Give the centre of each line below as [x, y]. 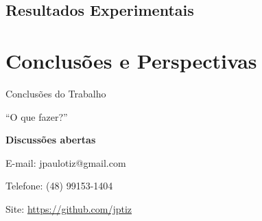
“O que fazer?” [37, 116]
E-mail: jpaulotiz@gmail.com [66, 162]
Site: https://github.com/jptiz [69, 208]
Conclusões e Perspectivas [131, 60]
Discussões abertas [51, 140]
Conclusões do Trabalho [56, 93]
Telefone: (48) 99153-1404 [59, 186]
